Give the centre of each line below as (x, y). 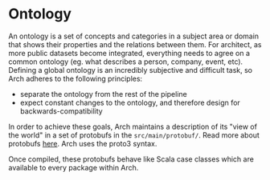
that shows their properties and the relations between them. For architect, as (135, 44)
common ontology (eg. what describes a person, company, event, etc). (126, 62)
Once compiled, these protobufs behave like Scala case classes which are (131, 159)
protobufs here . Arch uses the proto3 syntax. (83, 143)
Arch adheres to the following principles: (76, 78)
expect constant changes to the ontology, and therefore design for (130, 102)
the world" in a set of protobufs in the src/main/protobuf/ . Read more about (134, 135)
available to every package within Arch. (74, 167)
